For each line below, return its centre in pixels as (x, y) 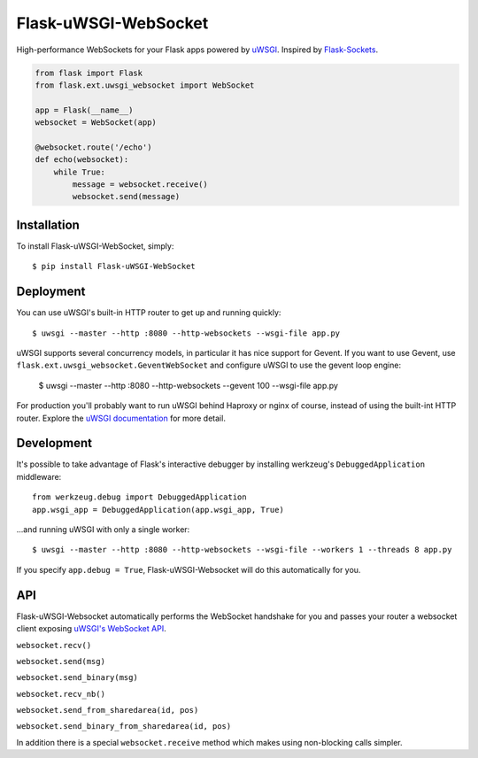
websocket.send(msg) (61, 661)
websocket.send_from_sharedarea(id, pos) (108, 710)
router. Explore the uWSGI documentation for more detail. (121, 418)
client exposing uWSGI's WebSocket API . (92, 629)
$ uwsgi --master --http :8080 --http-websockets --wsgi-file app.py (186, 333)
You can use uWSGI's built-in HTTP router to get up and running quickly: (149, 313)
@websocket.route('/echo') (93, 147)
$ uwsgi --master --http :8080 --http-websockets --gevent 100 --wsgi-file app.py (188, 385)
